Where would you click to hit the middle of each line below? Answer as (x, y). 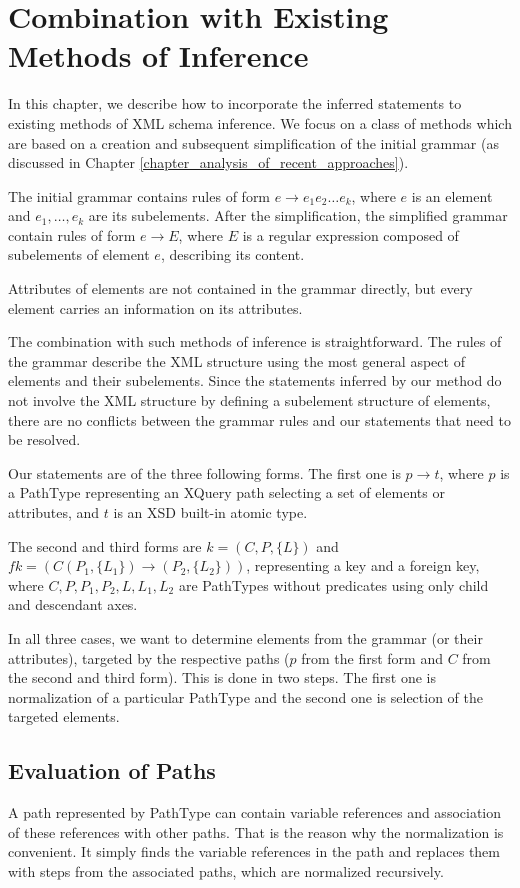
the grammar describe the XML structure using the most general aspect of (236, 360)
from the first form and (372, 657)
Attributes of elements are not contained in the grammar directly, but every (240, 288)
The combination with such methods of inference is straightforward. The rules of (255, 341)
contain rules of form (72, 234)
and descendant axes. (73, 604)
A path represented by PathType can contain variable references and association (255, 812)
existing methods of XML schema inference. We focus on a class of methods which (260, 122)
